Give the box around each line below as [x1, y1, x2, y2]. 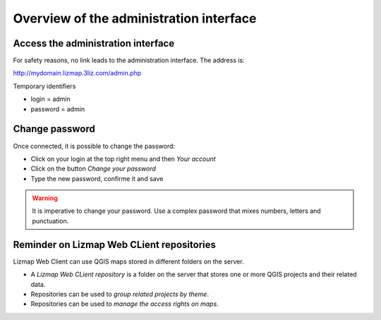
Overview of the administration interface [13, 11, 257, 26]
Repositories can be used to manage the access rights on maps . [30, 300, 219, 308]
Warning [32, 194, 58, 202]
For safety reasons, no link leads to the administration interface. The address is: [13, 56, 245, 65]
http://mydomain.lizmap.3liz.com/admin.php [13, 69, 142, 78]
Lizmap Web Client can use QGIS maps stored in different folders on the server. [13, 257, 244, 266]
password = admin [30, 104, 85, 113]
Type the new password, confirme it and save [30, 174, 164, 183]
